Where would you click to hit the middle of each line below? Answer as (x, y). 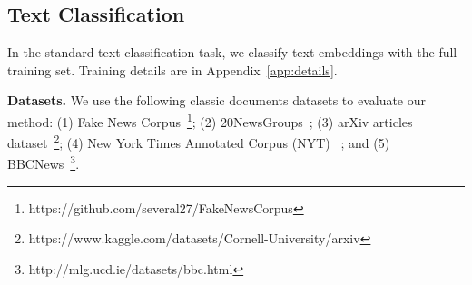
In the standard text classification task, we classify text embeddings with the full (232, 52)
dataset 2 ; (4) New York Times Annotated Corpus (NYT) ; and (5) (199, 141)
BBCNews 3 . (44, 162)
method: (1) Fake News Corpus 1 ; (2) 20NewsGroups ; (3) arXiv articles (210, 120)
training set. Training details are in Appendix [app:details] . (172, 69)
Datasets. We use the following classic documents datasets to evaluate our (217, 100)
